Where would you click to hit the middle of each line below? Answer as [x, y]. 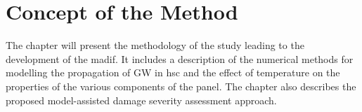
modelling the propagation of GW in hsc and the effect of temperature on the [173, 72]
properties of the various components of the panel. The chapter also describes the [181, 86]
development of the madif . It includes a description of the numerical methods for [180, 58]
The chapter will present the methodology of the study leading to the [155, 45]
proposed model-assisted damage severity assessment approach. [141, 100]
